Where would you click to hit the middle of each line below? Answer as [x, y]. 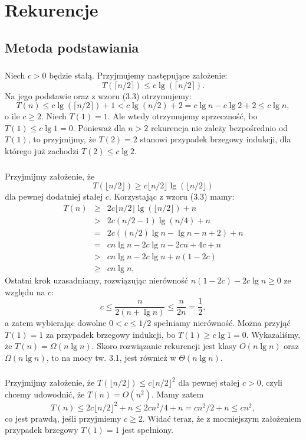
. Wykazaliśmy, [273, 334]
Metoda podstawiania [72, 47]
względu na [25, 291]
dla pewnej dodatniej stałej [54, 196]
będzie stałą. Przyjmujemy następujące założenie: [138, 75]
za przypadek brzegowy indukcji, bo [111, 334]
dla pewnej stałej [209, 382]
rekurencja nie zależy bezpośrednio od [219, 127]
